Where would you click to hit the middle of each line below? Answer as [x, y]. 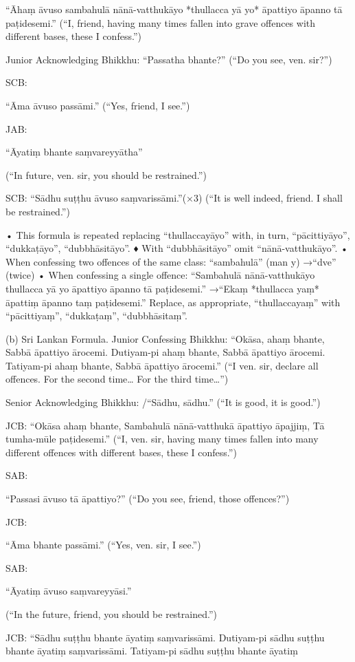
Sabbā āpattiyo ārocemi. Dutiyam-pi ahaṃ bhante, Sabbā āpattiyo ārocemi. [165, 352]
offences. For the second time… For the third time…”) [117, 379]
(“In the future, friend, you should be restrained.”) [111, 614]
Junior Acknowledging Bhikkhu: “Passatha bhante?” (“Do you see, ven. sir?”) [169, 59]
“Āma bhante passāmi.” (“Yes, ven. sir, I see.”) [103, 545]
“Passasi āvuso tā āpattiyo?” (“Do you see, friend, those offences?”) [148, 499]
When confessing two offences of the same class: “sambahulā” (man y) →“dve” [171, 261]
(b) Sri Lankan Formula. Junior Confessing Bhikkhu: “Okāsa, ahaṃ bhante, [165, 338]
